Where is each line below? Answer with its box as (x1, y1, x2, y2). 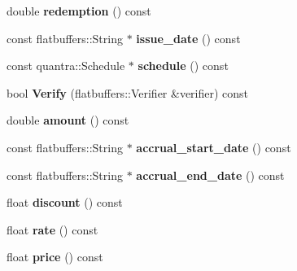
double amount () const (7, 111, 129, 129)
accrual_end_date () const (136, 166, 285, 183)
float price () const (7, 248, 103, 265)
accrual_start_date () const (136, 138, 291, 155)
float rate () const (7, 221, 98, 238)
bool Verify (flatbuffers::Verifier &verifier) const (7, 84, 249, 101)
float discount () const (7, 194, 123, 211)
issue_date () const (136, 29, 241, 46)
